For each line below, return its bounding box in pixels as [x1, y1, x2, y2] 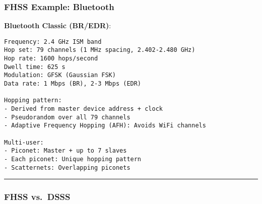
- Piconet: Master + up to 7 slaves [4, 147, 127, 155]
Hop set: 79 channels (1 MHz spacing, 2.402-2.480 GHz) [4, 46, 195, 54]
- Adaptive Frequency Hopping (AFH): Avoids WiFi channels [4, 122, 206, 129]
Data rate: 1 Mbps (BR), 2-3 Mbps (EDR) [4, 80, 142, 88]
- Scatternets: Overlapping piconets [4, 164, 130, 171]
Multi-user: [4, 139, 44, 146]
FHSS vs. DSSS [4, 190, 71, 203]
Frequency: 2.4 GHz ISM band [4, 38, 102, 45]
